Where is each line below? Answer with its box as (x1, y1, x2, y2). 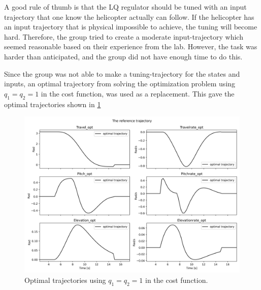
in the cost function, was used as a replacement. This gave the (41, 88, 235, 99)
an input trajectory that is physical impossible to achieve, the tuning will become (4, 21, 257, 32)
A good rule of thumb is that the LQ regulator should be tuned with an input (4, 2, 247, 12)
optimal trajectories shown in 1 (4, 99, 101, 109)
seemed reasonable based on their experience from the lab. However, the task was (4, 41, 257, 52)
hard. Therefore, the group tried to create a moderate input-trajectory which (4, 31, 243, 42)
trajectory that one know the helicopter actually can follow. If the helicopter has (4, 11, 254, 22)
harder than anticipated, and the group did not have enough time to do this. (4, 51, 243, 61)
